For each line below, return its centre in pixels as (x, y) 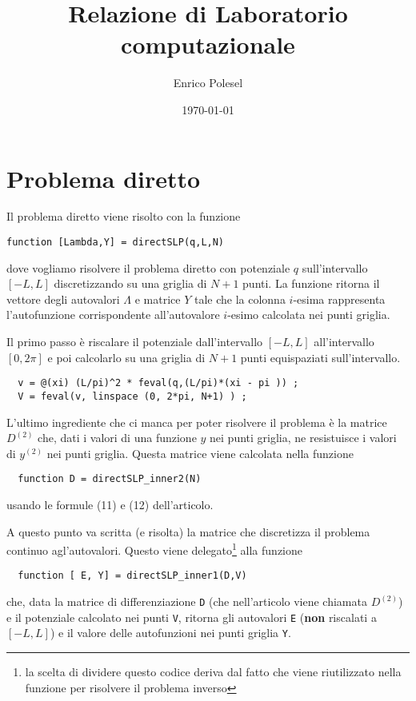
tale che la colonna (240, 299)
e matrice (158, 299)
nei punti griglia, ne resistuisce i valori (303, 438)
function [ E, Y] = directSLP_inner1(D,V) (132, 576)
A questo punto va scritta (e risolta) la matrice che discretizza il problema (188, 531)
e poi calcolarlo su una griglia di (126, 357)
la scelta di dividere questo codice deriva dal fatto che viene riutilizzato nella (213, 672)
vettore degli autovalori (63, 299)
